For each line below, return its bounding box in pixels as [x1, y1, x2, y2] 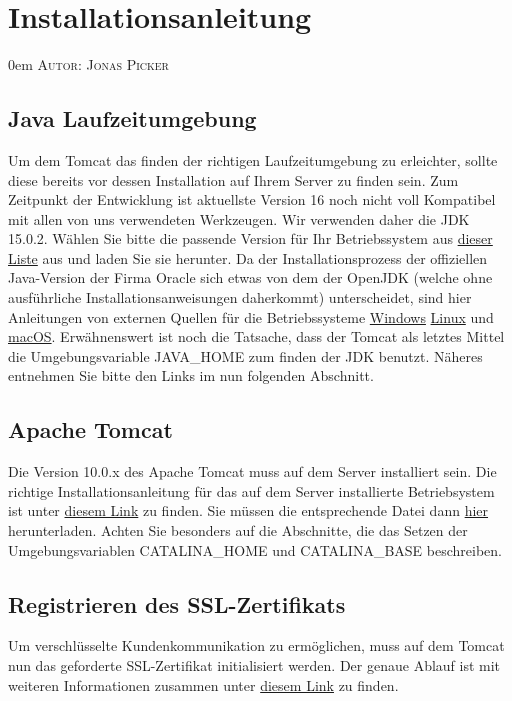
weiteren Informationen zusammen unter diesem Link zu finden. [8, 674, 399, 695]
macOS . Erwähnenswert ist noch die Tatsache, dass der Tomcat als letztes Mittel [8, 326, 505, 347]
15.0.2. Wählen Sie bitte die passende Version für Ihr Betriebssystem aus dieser [8, 228, 493, 249]
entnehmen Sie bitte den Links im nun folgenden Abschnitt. [8, 365, 374, 386]
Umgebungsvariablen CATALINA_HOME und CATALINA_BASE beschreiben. [8, 539, 502, 560]
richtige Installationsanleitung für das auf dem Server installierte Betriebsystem [8, 480, 495, 501]
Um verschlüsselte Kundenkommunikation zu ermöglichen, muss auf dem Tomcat [8, 635, 505, 656]
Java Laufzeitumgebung [8, 103, 257, 134]
